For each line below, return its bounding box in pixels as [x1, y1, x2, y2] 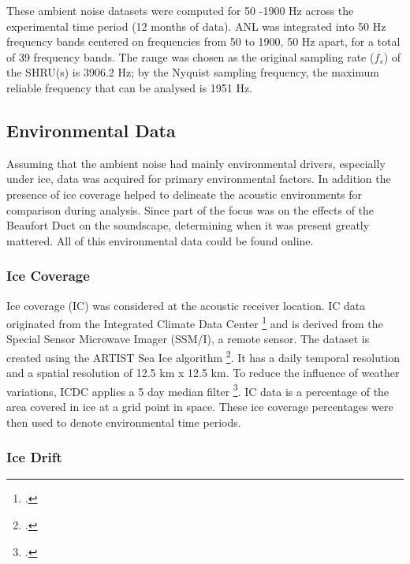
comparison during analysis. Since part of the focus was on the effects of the [6, 201, 375, 218]
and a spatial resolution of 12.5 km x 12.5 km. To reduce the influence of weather [6, 364, 400, 381]
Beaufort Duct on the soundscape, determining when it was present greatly [6, 217, 370, 233]
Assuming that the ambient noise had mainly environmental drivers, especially [6, 155, 386, 171]
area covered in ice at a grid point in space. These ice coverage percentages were [6, 398, 393, 415]
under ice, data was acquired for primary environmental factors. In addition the [6, 170, 391, 187]
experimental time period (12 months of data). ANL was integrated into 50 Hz [6, 17, 386, 34]
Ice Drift [6, 447, 62, 467]
